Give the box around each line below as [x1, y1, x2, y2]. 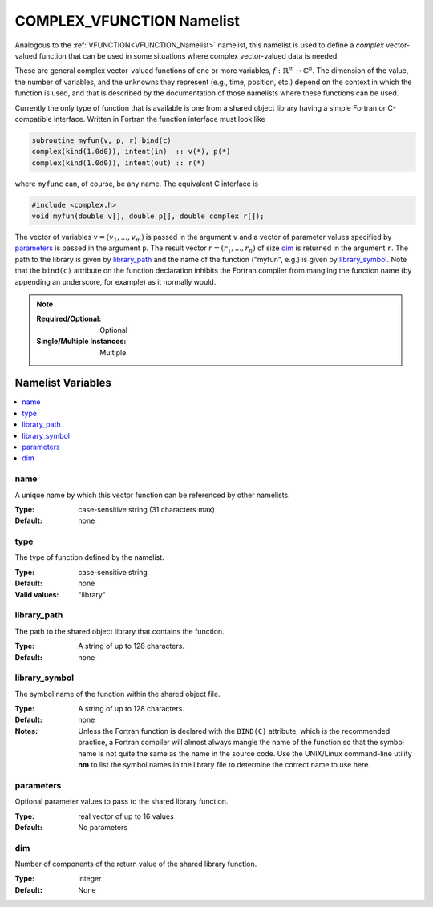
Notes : [14, 726, 38, 735]
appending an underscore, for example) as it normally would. [14, 277, 216, 286]
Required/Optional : [36, 314, 102, 324]
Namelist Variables [14, 376, 112, 390]
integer [78, 874, 102, 884]
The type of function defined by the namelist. [14, 553, 164, 562]
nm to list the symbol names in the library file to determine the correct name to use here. [78, 760, 370, 770]
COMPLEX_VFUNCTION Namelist [14, 12, 241, 30]
